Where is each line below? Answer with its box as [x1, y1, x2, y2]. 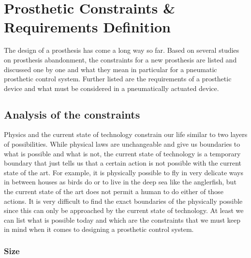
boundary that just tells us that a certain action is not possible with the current [4, 158, 242, 168]
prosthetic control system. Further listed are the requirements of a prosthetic [4, 74, 232, 84]
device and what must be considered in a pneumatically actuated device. [4, 83, 219, 93]
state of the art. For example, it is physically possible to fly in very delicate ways [4, 167, 244, 177]
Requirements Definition [4, 17, 171, 37]
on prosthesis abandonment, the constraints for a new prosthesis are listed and [4, 54, 237, 64]
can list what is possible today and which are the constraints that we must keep [4, 214, 241, 225]
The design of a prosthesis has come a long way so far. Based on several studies [4, 45, 239, 55]
